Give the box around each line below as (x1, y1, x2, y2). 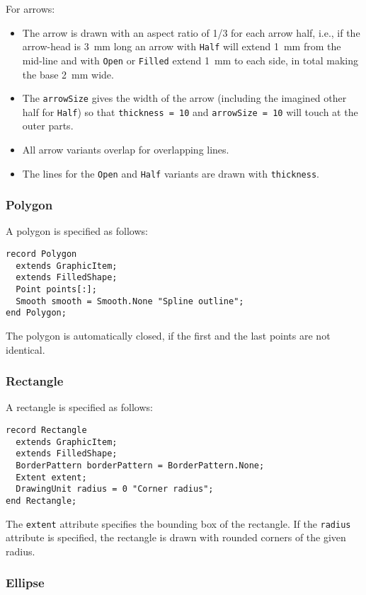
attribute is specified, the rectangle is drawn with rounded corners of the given (6, 530, 346, 545)
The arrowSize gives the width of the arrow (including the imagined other (22, 91, 347, 105)
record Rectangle (6, 425, 87, 435)
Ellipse (6, 574, 45, 591)
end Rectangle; (6, 495, 77, 506)
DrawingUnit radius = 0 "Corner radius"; (16, 484, 214, 495)
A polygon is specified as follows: (6, 224, 148, 238)
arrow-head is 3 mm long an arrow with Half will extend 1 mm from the (22, 39, 341, 54)
